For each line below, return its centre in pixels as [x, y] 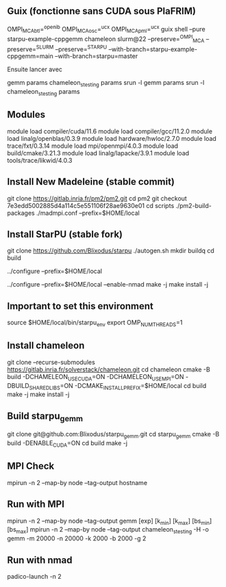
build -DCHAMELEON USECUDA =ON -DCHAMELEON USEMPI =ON [96, 377]
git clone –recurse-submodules [51, 362]
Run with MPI [36, 505]
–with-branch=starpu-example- [153, 49]
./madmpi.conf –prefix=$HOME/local [88, 213]
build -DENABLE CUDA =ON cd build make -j [67, 444]
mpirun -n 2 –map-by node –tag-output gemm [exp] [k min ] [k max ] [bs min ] [110, 521]
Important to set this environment [80, 306]
